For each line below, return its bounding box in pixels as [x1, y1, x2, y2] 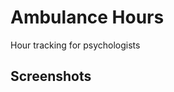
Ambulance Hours [10, 6, 165, 29]
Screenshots [10, 68, 92, 85]
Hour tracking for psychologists [10, 39, 141, 51]
